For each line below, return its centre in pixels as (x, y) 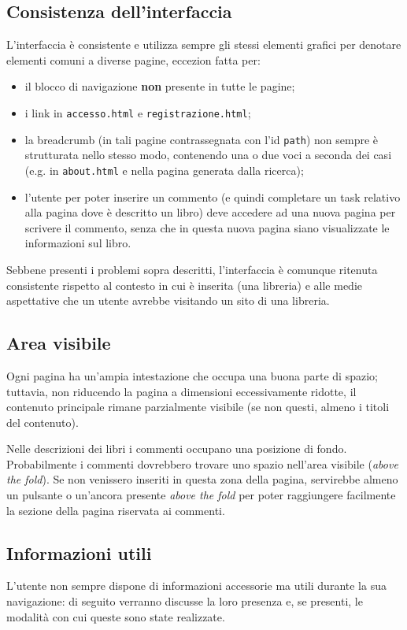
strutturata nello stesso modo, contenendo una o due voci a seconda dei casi (208, 155)
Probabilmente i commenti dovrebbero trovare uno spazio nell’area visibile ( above (202, 463)
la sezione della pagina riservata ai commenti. (116, 510)
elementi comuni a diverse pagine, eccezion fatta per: (133, 59)
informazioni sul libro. (78, 243)
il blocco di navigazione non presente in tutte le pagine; (160, 86)
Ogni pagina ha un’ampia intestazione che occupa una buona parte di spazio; (192, 375)
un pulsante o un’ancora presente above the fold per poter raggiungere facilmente (201, 495)
